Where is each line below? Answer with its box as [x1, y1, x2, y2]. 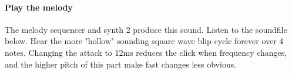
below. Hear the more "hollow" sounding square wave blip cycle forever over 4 [5, 35, 284, 47]
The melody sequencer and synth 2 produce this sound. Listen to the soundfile [5, 23, 287, 35]
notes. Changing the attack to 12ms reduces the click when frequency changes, [5, 46, 287, 58]
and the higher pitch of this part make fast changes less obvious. [5, 58, 237, 70]
